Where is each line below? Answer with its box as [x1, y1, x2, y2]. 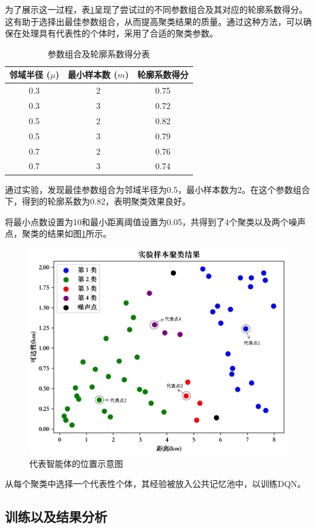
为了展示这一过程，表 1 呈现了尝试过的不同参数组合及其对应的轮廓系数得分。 [5, 3, 307, 15]
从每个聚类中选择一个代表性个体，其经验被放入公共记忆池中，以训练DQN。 [5, 477, 306, 490]
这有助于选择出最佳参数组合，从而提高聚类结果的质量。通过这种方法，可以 [5, 15, 303, 27]
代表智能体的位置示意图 [29, 457, 123, 469]
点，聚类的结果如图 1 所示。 [5, 227, 111, 240]
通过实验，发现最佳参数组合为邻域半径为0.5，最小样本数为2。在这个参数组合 [5, 183, 310, 195]
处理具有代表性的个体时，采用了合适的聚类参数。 [21, 27, 218, 40]
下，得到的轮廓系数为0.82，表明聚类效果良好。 [5, 195, 191, 208]
